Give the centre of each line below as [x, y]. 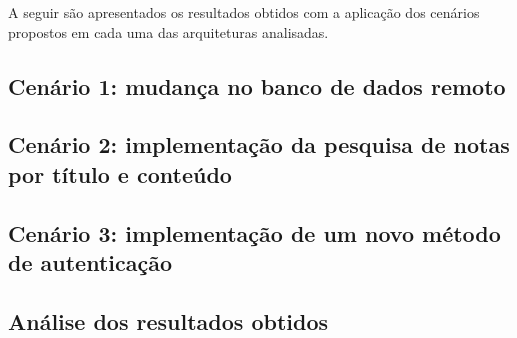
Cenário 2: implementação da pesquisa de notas [259, 144]
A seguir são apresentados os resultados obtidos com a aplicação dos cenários [244, 12]
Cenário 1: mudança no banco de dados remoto [257, 85]
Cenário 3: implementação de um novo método [254, 232]
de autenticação [90, 261]
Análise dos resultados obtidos [168, 320]
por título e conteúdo [120, 173]
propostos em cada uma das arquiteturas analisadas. [168, 31]
